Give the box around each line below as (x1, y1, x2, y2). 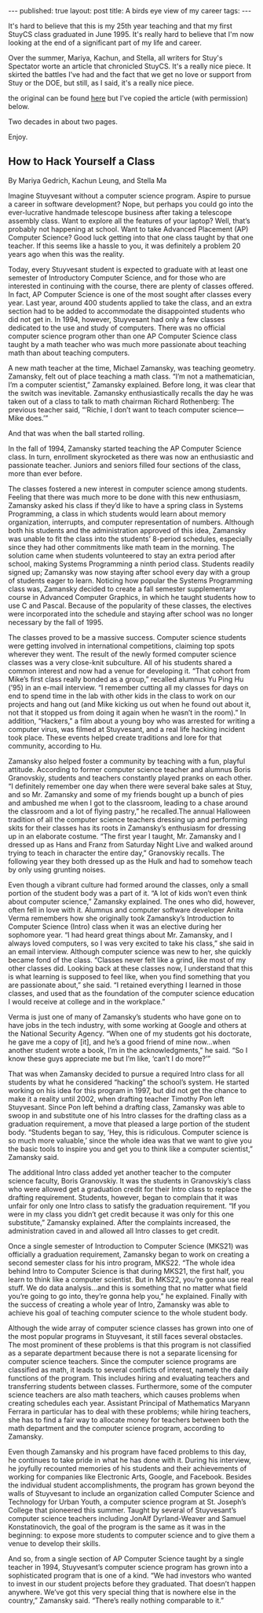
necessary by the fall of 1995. (8, 617, 104, 627)
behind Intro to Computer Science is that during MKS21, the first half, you (8, 1266, 245, 1275)
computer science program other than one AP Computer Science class (8, 331, 237, 341)
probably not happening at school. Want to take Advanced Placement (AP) (8, 224, 249, 233)
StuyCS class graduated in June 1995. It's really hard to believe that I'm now (8, 30, 254, 38)
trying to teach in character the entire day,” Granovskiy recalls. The (8, 848, 225, 858)
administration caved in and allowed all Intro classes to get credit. (8, 1226, 220, 1235)
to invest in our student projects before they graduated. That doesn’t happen (8, 1578, 256, 1588)
